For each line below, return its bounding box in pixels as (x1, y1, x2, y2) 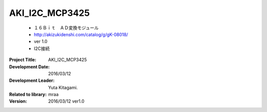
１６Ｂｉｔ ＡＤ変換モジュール (34, 25, 99, 31)
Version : (9, 98, 27, 104)
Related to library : (9, 92, 47, 98)
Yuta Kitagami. (48, 84, 78, 90)
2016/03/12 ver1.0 (48, 98, 85, 104)
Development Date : (9, 63, 50, 69)
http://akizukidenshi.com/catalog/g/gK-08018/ (34, 31, 129, 37)
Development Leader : (9, 77, 55, 84)
